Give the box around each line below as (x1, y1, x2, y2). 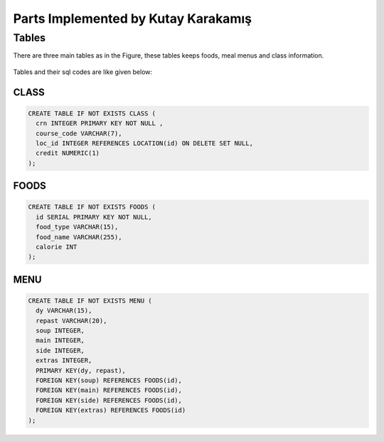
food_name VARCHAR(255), (36, 233, 122, 241)
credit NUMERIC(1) (36, 149, 100, 157)
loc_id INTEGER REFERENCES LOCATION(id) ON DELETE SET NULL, (36, 139, 254, 147)
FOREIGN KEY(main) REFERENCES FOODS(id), (36, 386, 183, 394)
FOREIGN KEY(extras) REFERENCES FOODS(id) (36, 406, 186, 414)
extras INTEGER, (36, 357, 92, 364)
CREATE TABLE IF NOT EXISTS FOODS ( (28, 203, 156, 211)
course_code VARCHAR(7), (36, 129, 122, 137)
